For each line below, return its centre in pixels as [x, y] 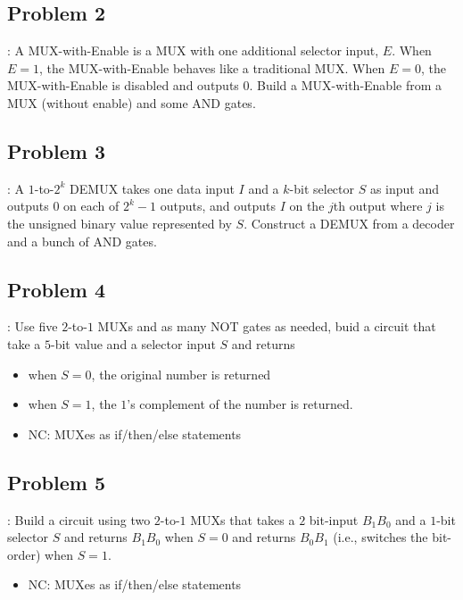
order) [24, 554]
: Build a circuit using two [79, 519]
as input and [405, 188]
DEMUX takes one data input [152, 188]
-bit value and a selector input [133, 343]
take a [24, 343]
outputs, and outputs [218, 206]
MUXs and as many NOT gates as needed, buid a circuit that [267, 326]
